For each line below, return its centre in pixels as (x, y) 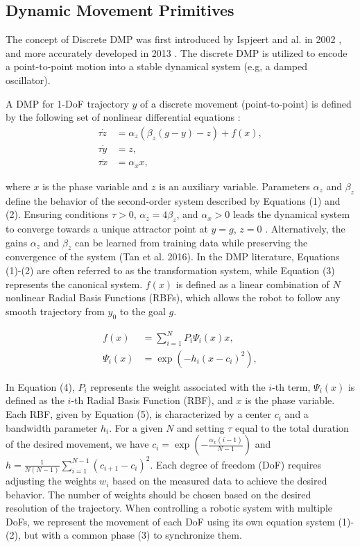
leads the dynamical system (291, 214)
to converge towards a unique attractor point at (107, 228)
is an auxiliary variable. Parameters (234, 186)
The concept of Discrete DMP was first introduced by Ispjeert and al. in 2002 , (174, 39)
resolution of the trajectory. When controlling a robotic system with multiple (169, 508)
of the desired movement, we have (77, 444)
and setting (201, 427)
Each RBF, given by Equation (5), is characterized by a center (139, 414)
